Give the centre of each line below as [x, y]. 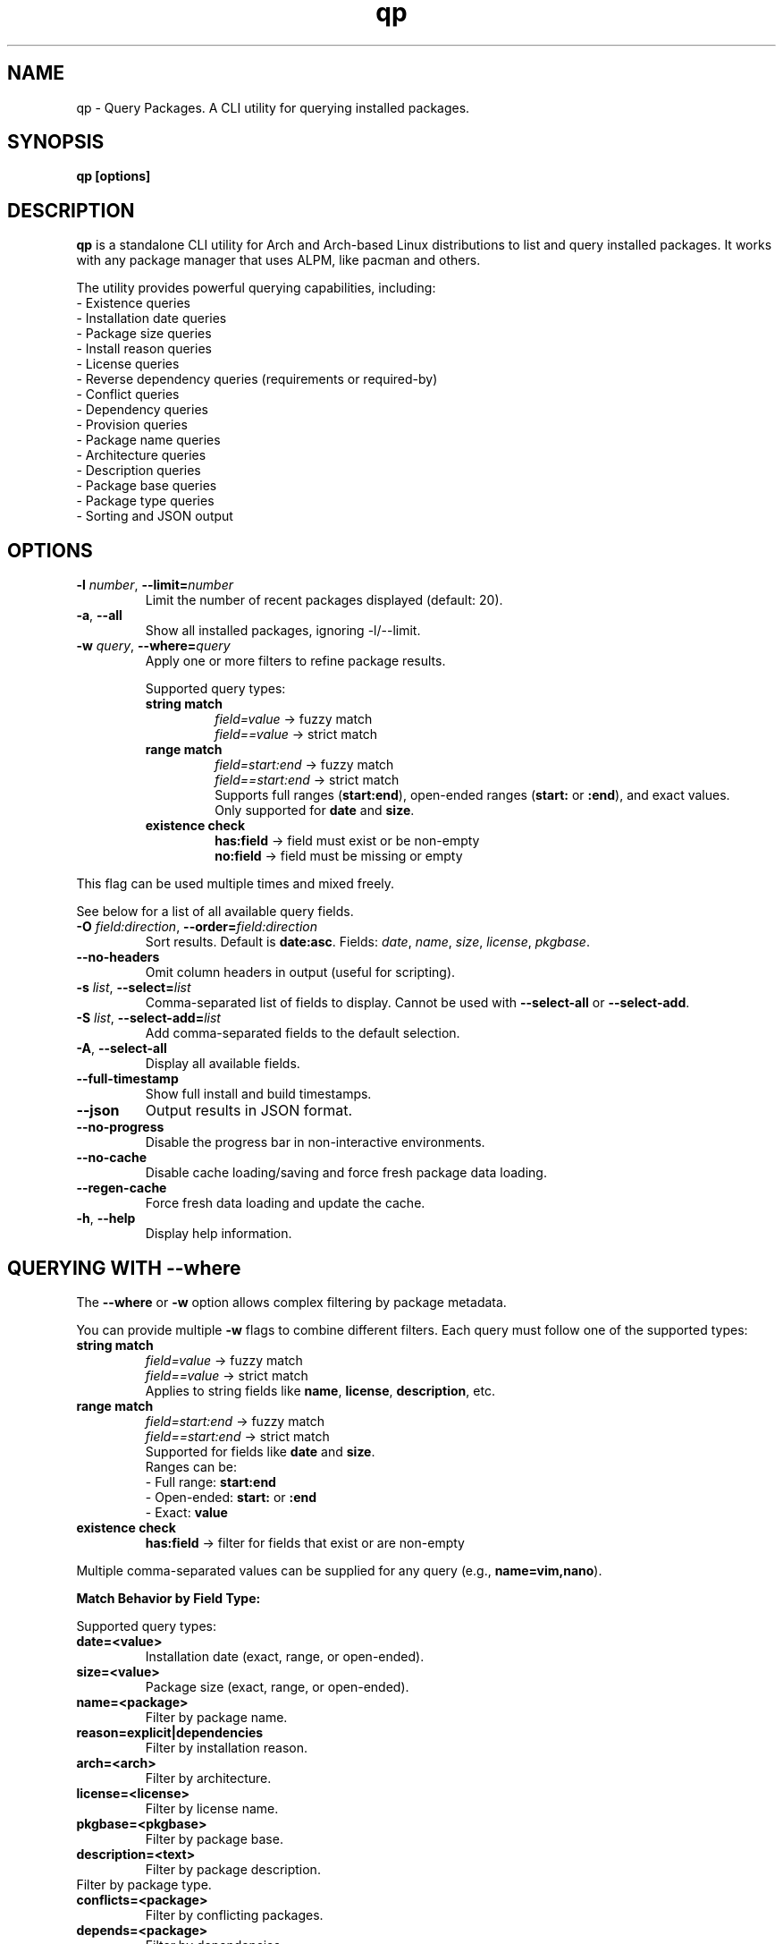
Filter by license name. [212, 1808]
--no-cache [112, 1158]
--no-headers [118, 957]
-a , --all [99, 615]
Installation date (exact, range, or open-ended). [285, 1656]
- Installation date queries [152, 318]
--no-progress [120, 1127]
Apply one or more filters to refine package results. [295, 661]
